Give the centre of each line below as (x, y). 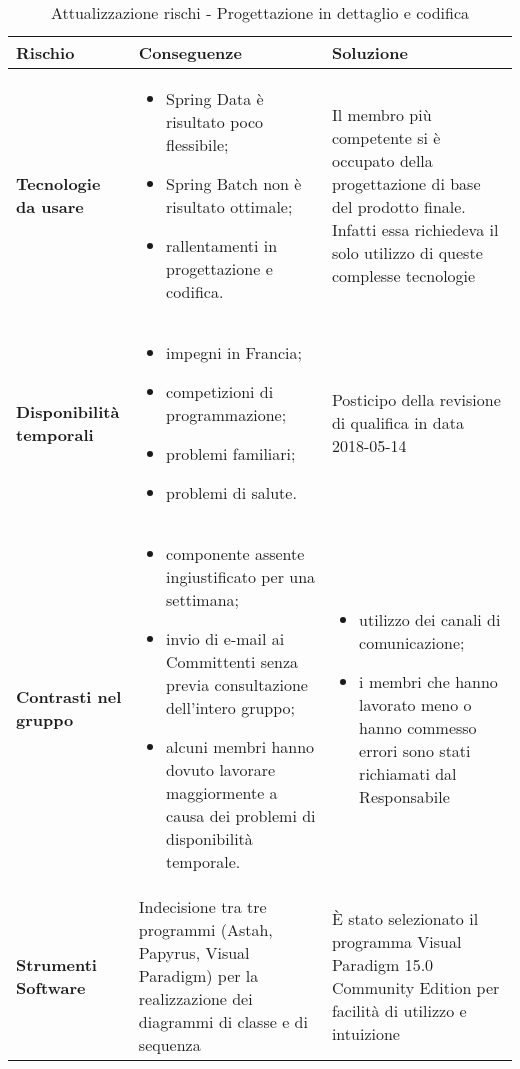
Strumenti (56, 964)
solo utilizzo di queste (407, 252)
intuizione (365, 1033)
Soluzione (369, 52)
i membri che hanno (428, 681)
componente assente (235, 553)
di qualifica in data (397, 422)
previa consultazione (237, 684)
